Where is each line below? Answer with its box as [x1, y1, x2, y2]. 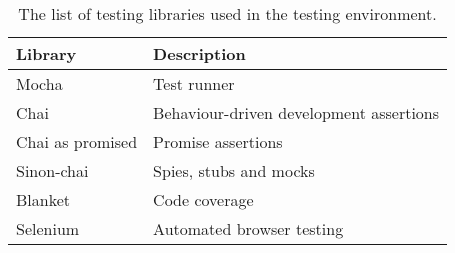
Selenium [16, 217, 80, 240]
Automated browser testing [153, 217, 344, 240]
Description [153, 42, 246, 65]
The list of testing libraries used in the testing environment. [18, 2, 437, 25]
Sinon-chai [16, 159, 89, 182]
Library [16, 42, 77, 65]
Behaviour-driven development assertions [153, 101, 440, 124]
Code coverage [153, 188, 254, 211]
